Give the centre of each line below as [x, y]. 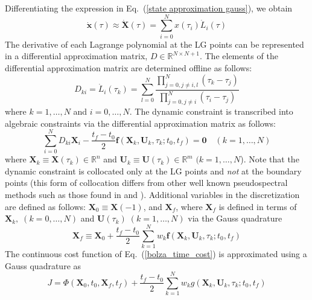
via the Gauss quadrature [235, 218]
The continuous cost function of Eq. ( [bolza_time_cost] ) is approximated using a [156, 253]
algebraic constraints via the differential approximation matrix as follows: [140, 123]
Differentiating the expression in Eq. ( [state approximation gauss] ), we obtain [149, 8]
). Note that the [270, 159]
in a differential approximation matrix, [76, 56]
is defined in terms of [258, 206]
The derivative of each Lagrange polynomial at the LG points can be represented [154, 44]
